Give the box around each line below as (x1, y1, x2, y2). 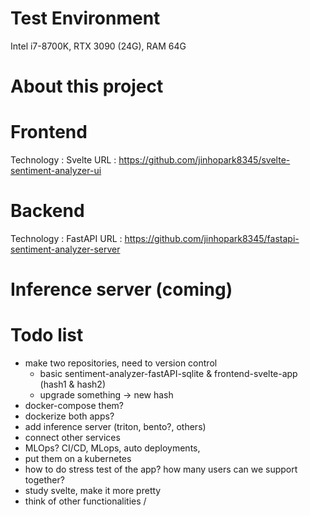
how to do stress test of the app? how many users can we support (24, 463, 298, 476)
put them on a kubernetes (24, 453, 132, 465)
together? (24, 474, 65, 486)
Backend (10, 200, 85, 222)
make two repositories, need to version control (24, 357, 218, 369)
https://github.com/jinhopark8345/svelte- (118, 154, 291, 166)
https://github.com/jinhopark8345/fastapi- (124, 233, 300, 244)
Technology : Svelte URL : (10, 154, 117, 166)
